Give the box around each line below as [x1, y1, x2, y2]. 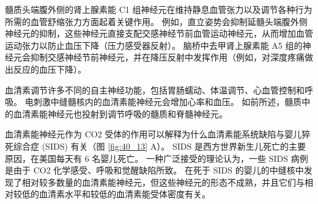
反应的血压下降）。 [13, 62, 86, 75]
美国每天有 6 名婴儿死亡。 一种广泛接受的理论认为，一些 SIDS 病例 [39, 151, 308, 164]
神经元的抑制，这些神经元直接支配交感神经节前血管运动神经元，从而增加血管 [5, 27, 313, 40]
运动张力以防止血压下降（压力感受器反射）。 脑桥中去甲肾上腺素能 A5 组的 [5, 38, 303, 51]
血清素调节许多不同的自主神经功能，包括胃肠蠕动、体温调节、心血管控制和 [5, 83, 305, 96]
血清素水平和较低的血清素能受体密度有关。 [39, 188, 210, 200]
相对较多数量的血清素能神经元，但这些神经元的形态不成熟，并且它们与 [21, 175, 305, 188]
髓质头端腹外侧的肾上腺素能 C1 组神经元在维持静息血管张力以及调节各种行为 [5, 3, 312, 15]
